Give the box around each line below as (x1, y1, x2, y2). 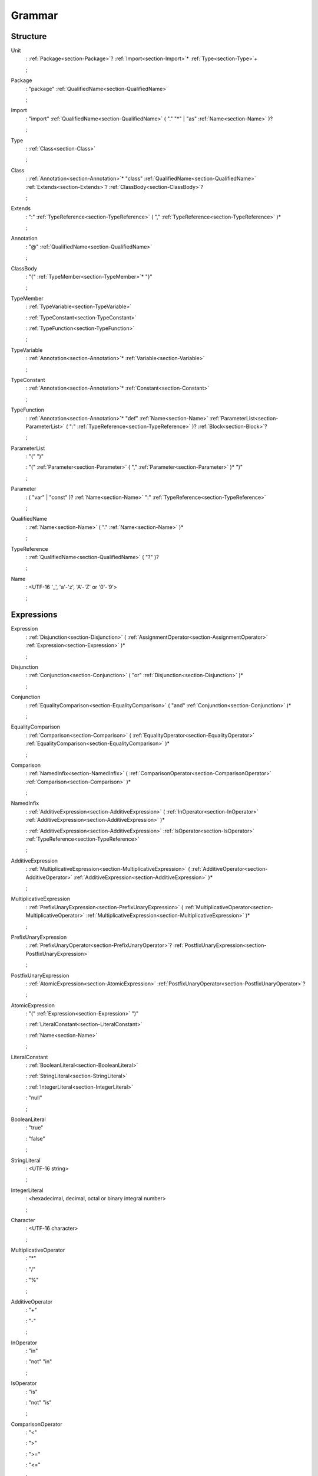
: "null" (25, 1094, 42, 1101)
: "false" (25, 1135, 45, 1142)
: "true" (25, 1124, 44, 1131)
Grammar (11, 9, 58, 22)
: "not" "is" (25, 1399, 52, 1406)
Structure (11, 31, 47, 41)
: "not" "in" (25, 1358, 52, 1365)
